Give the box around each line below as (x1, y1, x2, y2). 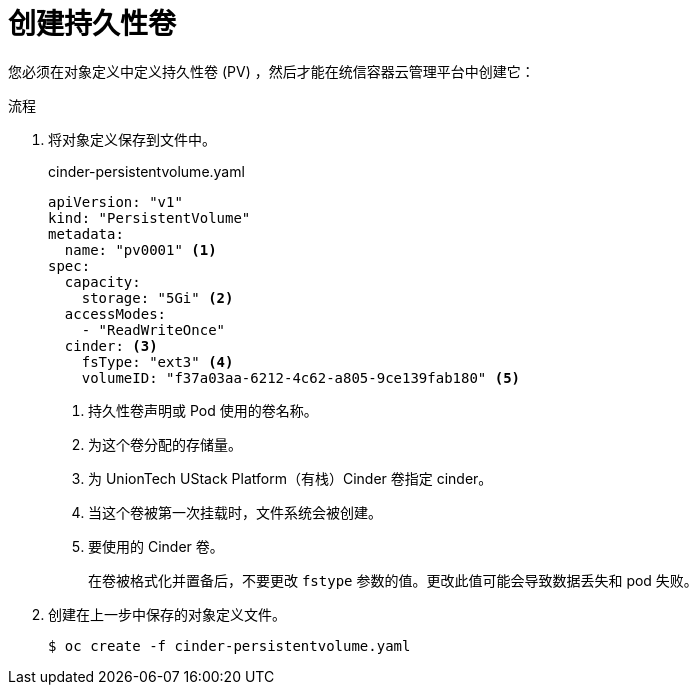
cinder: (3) (64, 337, 158, 354)
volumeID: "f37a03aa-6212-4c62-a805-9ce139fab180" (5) (81, 369, 521, 386)
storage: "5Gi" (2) (81, 289, 234, 306)
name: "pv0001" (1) (64, 241, 217, 258)
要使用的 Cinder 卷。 (88, 537, 224, 555)
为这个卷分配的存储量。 (88, 435, 242, 453)
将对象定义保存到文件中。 (48, 130, 216, 148)
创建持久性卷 (8, 7, 177, 41)
